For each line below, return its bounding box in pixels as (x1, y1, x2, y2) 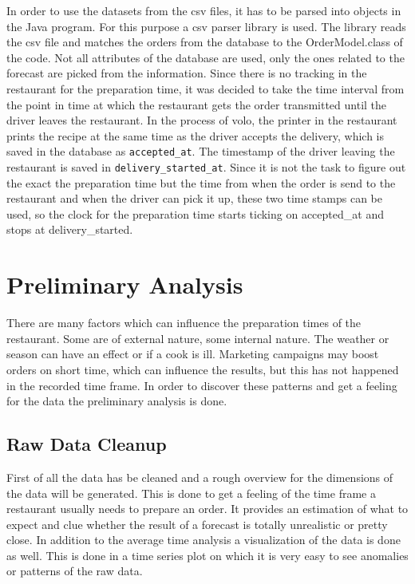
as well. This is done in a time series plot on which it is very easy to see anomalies (6, 547, 409, 563)
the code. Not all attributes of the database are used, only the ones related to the (6, 49, 405, 65)
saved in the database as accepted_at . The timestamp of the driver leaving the (6, 143, 395, 160)
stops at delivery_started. (6, 221, 133, 238)
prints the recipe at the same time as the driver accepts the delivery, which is (6, 127, 385, 144)
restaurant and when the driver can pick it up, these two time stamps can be (6, 190, 382, 207)
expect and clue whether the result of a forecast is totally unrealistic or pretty (6, 515, 388, 532)
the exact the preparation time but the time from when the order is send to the (6, 174, 396, 191)
